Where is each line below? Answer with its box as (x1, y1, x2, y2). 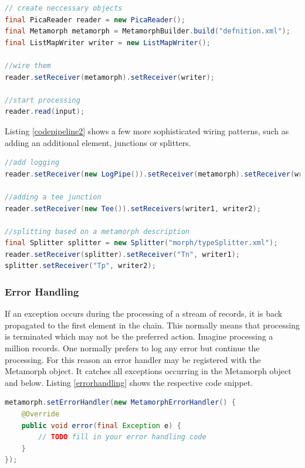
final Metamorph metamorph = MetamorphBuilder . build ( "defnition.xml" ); (5, 27, 290, 36)
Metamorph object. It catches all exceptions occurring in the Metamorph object (5, 365, 292, 377)
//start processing (5, 96, 80, 104)
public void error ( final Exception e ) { (21, 421, 181, 430)
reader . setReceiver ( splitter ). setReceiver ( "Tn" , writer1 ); (5, 250, 240, 259)
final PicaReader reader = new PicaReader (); (5, 15, 185, 24)
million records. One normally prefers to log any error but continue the (5, 342, 260, 354)
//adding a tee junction (5, 192, 101, 201)
